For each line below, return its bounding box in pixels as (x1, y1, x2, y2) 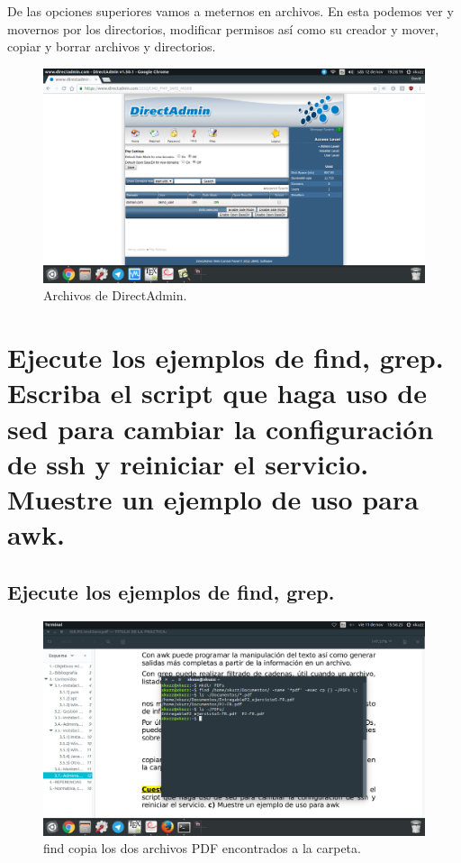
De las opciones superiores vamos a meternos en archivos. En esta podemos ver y (7, 2, 454, 20)
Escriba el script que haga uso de (7, 374, 427, 411)
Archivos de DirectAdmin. (43, 286, 187, 305)
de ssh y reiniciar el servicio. (7, 445, 369, 482)
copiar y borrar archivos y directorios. (7, 37, 216, 56)
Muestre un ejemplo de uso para (7, 480, 419, 517)
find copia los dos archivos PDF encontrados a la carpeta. (43, 839, 361, 858)
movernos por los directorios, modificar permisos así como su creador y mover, (7, 19, 439, 38)
